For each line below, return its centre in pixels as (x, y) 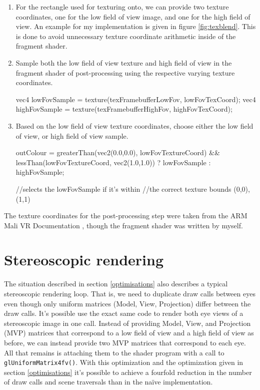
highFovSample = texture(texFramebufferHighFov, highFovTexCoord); (124, 109)
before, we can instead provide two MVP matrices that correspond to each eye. (125, 342)
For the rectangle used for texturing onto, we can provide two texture (122, 7)
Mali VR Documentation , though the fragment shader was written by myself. (123, 225)
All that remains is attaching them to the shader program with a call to (114, 352)
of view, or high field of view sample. (72, 135)
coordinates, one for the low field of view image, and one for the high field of (133, 16)
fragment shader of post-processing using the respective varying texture (125, 72)
